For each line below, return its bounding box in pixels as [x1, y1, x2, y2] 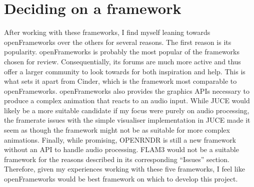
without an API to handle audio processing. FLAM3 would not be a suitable [4, 144, 239, 155]
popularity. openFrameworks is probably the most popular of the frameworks [4, 46, 240, 57]
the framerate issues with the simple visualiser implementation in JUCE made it [4, 115, 250, 125]
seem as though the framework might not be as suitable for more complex [4, 125, 230, 135]
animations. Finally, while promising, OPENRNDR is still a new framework [4, 134, 236, 145]
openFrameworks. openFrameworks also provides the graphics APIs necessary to [4, 85, 250, 96]
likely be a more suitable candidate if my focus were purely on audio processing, [4, 105, 249, 115]
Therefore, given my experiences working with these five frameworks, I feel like [4, 164, 245, 174]
